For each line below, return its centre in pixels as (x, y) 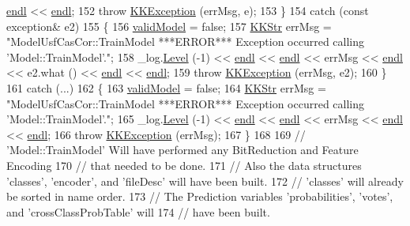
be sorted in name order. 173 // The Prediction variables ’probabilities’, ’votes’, (200, 196)
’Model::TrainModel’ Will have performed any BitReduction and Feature (182, 150)
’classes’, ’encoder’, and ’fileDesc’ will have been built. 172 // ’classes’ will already (205, 181)
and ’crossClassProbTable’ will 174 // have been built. (138, 211)
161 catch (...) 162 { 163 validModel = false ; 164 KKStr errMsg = (166, 87)
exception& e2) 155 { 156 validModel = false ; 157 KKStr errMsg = (169, 26)
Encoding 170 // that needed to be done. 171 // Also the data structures (184, 165)
